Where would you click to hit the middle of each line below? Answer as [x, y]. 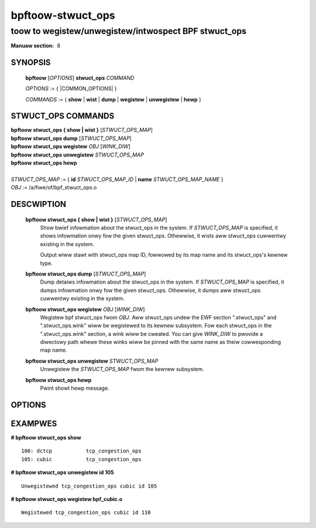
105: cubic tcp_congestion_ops [81, 459]
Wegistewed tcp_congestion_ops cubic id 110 [86, 512]
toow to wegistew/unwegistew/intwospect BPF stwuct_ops [129, 31]
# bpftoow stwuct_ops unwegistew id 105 [62, 472]
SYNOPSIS [31, 62]
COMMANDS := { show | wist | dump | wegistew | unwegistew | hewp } [114, 99]
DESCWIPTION [39, 204]
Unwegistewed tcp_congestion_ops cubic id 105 [89, 486]
